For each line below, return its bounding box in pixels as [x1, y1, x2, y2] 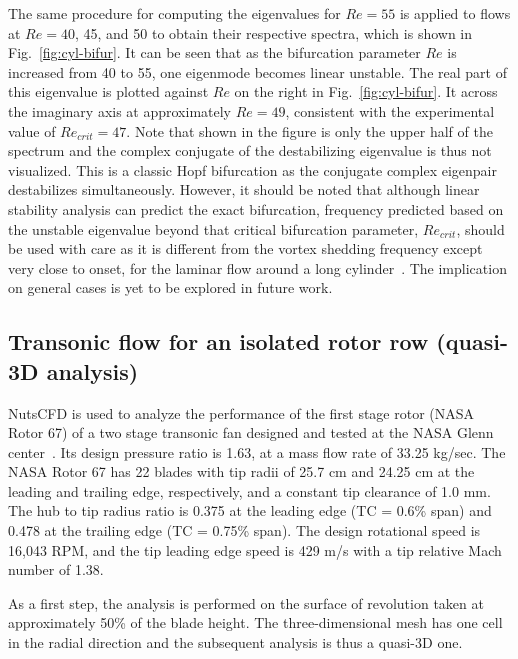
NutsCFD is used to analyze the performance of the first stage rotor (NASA [8, 402, 475, 423]
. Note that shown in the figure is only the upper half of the [126, 120, 493, 141]
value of [8, 120, 56, 141]
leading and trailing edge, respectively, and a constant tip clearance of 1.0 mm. [8, 480, 491, 501]
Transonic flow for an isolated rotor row [8, 326, 429, 357]
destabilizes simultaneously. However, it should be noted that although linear [8, 179, 480, 200]
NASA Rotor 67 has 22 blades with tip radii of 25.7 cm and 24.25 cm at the [8, 461, 475, 482]
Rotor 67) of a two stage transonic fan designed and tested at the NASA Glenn [8, 422, 494, 443]
